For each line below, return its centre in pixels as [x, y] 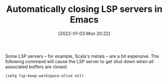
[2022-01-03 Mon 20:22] [84, 33]
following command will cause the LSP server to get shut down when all [79, 61]
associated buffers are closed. [37, 67]
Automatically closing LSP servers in [84, 9]
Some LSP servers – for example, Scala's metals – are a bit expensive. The [82, 56]
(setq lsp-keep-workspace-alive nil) [45, 76]
